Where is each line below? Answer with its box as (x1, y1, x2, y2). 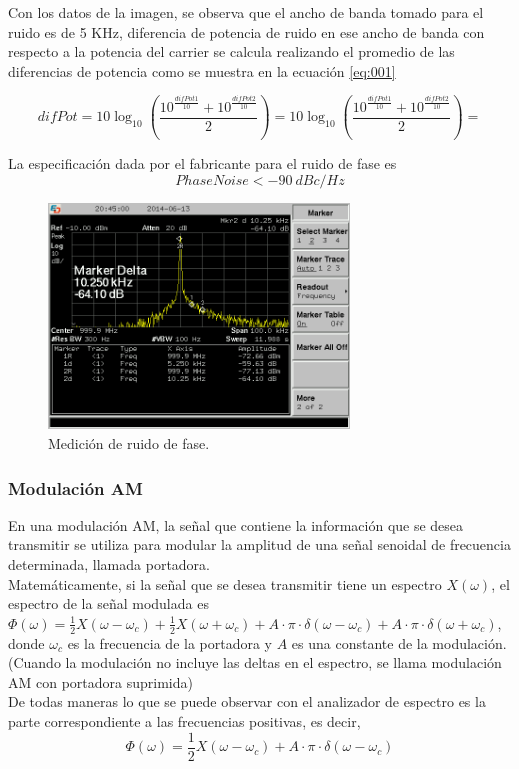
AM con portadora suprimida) (8, 671, 193, 692)
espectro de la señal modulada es (8, 593, 209, 614)
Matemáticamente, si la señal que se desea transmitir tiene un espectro (8, 573, 442, 594)
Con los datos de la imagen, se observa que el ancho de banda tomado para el (8, 2, 484, 22)
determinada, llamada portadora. (8, 554, 210, 575)
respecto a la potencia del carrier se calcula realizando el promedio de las (8, 41, 455, 62)
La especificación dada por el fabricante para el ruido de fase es (8, 153, 397, 174)
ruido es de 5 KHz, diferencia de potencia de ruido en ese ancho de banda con (8, 21, 485, 42)
